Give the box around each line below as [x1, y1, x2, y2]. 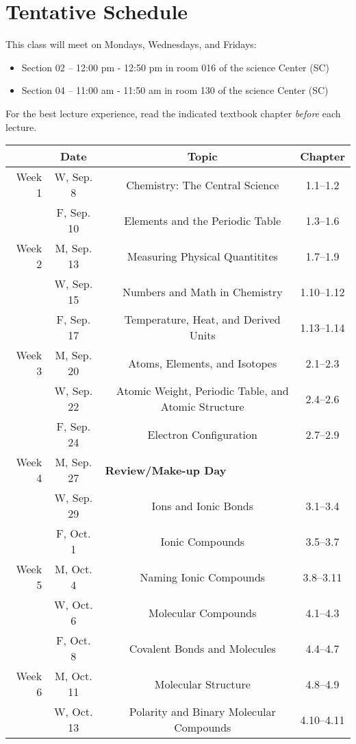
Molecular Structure [154, 675, 251, 692]
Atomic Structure [160, 398, 244, 415]
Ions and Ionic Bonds [151, 497, 253, 514]
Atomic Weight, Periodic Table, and [116, 383, 289, 399]
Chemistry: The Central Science [126, 176, 279, 193]
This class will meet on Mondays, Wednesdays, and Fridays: [5, 37, 257, 51]
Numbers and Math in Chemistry [122, 283, 283, 300]
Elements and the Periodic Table [124, 212, 281, 228]
